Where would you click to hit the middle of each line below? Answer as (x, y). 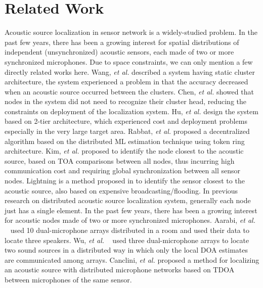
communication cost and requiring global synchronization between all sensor (122, 171)
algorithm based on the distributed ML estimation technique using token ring (125, 141)
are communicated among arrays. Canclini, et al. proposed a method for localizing (132, 259)
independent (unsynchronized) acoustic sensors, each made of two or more (119, 52)
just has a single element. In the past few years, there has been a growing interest (131, 210)
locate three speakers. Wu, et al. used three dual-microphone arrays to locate (127, 240)
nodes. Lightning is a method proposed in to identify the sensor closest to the (125, 181)
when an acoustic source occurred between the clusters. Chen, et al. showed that (129, 91)
